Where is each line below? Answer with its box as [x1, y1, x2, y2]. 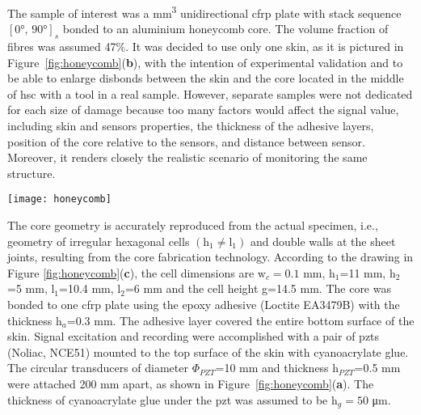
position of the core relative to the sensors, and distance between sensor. [7, 133, 365, 150]
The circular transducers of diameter [7, 359, 188, 376]
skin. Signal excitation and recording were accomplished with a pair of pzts [7, 328, 380, 345]
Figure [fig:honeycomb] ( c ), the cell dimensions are [7, 264, 255, 281]
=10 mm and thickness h [215, 359, 339, 376]
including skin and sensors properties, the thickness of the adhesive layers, [7, 117, 374, 134]
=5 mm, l [7, 280, 55, 297]
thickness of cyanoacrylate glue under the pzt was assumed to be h [7, 391, 338, 408]
